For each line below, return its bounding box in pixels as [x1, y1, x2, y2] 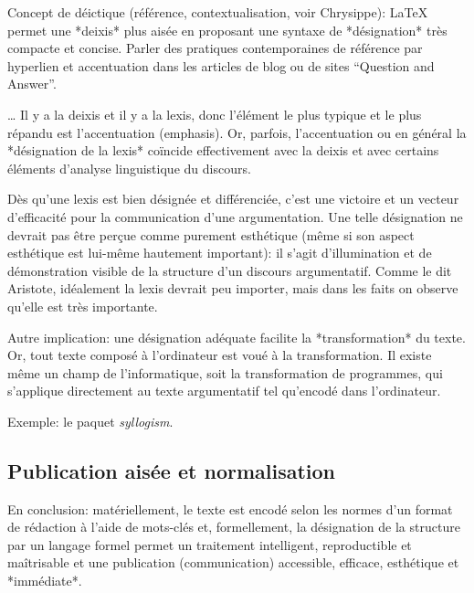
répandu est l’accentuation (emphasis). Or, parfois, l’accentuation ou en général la [7, 122, 467, 142]
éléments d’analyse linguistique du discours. [7, 158, 251, 177]
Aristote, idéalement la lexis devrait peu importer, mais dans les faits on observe [7, 279, 458, 298]
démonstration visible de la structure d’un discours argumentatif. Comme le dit [7, 260, 452, 280]
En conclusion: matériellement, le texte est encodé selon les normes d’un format [7, 499, 453, 518]
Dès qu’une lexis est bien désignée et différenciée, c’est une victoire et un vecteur [7, 189, 459, 208]
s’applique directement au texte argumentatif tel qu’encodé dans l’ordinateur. [7, 381, 441, 400]
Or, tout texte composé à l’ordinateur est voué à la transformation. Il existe [7, 345, 432, 365]
